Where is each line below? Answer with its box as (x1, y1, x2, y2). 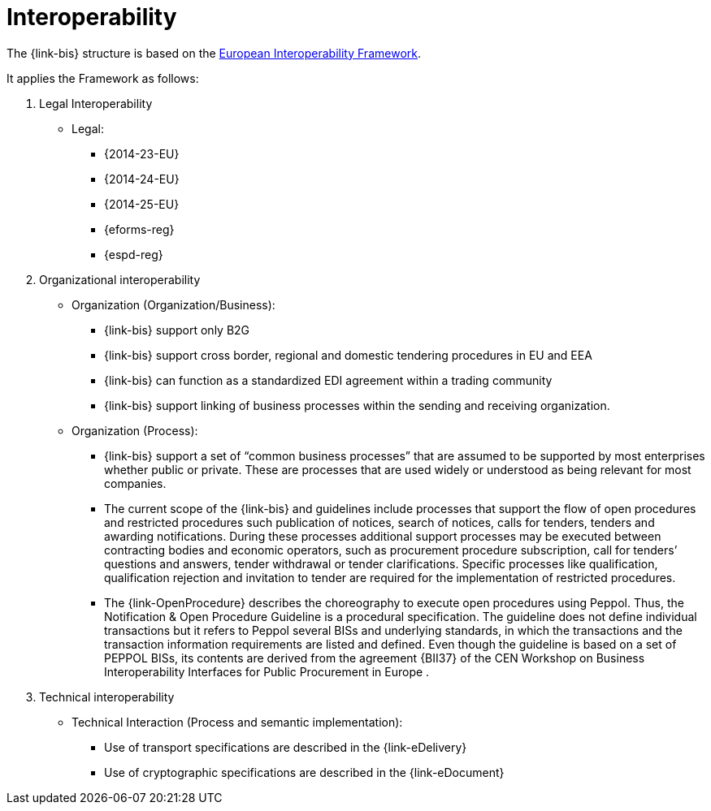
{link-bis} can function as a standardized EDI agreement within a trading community (104, 373, 553, 387)
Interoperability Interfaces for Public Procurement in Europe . (104, 664, 430, 679)
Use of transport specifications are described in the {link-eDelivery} (104, 740, 467, 754)
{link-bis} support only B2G (104, 322, 250, 337)
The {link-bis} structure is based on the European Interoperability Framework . (7, 45, 421, 60)
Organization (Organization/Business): (72, 297, 275, 312)
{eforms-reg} (104, 222, 175, 236)
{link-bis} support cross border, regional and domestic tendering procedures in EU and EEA (104, 347, 592, 362)
